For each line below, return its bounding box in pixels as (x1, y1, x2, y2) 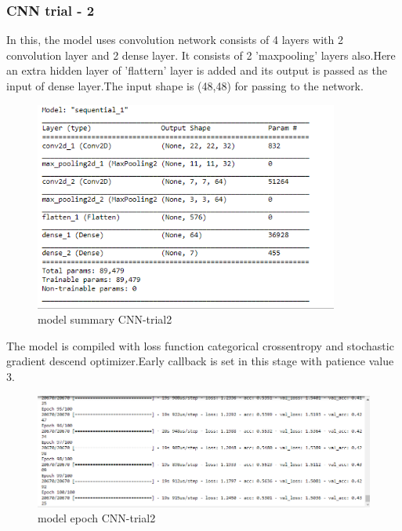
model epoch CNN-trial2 (38, 510, 156, 526)
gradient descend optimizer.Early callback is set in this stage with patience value (6, 353, 394, 369)
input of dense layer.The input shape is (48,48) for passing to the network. (6, 78, 364, 93)
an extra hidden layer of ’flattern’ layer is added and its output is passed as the (6, 62, 387, 79)
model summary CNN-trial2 (38, 311, 172, 328)
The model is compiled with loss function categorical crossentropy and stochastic (6, 337, 394, 353)
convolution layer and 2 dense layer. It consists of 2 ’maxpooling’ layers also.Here (6, 46, 396, 63)
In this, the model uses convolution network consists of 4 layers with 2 (6, 31, 343, 48)
